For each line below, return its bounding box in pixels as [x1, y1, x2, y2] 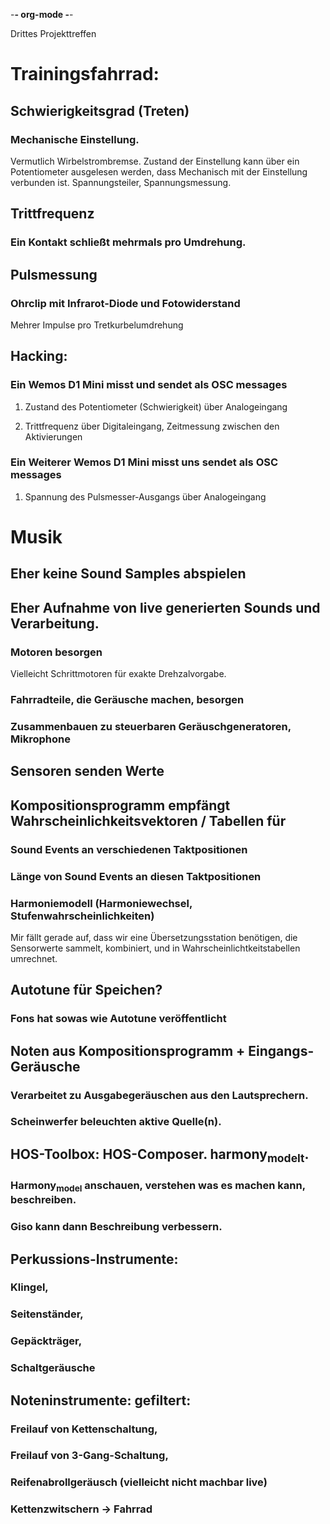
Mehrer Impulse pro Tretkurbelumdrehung [10, 319, 184, 331]
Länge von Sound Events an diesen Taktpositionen [10, 869, 262, 883]
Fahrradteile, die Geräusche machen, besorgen [10, 693, 245, 707]
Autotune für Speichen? [10, 982, 163, 999]
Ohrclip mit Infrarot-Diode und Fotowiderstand [10, 296, 241, 310]
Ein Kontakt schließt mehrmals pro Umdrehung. [10, 235, 247, 249]
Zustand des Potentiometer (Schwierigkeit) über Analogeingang [24, 400, 288, 413]
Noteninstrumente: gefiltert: [10, 1392, 192, 1409]
